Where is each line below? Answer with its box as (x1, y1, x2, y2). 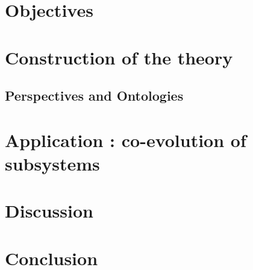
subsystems (5, 151, 100, 175)
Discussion (5, 198, 93, 223)
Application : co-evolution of (5, 127, 246, 152)
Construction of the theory (5, 45, 233, 69)
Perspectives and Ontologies (5, 86, 184, 105)
